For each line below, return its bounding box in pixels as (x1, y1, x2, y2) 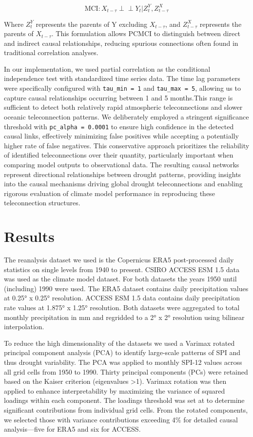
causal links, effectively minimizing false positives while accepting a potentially (4, 131, 239, 141)
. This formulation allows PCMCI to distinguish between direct (51, 28, 240, 39)
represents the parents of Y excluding (36, 19, 148, 29)
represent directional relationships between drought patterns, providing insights (4, 169, 241, 179)
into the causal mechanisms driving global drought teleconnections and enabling (4, 179, 243, 189)
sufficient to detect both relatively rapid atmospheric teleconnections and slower (4, 102, 243, 112)
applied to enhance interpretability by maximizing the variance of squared (4, 385, 225, 396)
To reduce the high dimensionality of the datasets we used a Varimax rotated (4, 338, 235, 348)
